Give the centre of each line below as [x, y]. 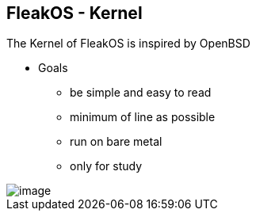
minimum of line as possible [143, 117]
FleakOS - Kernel [75, 13]
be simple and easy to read [141, 93]
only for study [106, 166]
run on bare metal [116, 142]
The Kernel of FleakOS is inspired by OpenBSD [128, 44]
